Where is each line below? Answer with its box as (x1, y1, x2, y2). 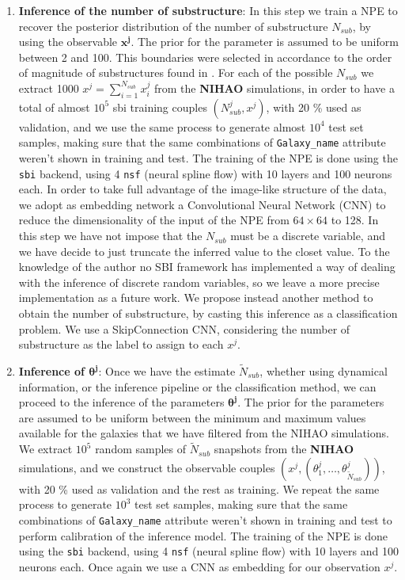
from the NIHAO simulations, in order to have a (154, 79, 395, 96)
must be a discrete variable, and (230, 227, 385, 244)
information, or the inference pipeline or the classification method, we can (18, 378, 377, 395)
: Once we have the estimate (98, 363, 236, 380)
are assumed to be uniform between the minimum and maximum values (18, 409, 366, 425)
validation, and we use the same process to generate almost (18, 118, 306, 135)
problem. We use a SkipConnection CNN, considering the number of (18, 320, 350, 337)
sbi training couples (112, 98, 207, 115)
